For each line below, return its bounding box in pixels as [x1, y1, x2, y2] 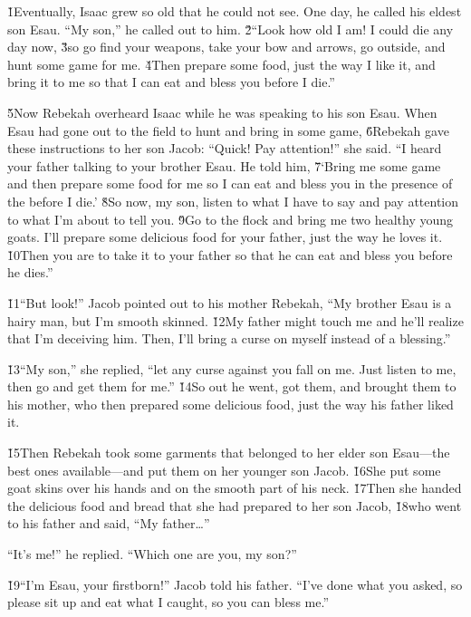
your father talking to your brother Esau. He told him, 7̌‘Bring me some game [7, 156, 441, 175]
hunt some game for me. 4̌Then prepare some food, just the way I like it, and [7, 54, 436, 73]
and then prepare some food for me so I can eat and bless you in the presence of [7, 174, 453, 193]
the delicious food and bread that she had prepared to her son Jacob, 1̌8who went [7, 496, 462, 515]
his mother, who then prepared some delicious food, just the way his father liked [7, 394, 454, 413]
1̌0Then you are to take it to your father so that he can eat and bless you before [7, 245, 453, 264]
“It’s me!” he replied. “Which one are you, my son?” [7, 545, 297, 564]
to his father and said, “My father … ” [7, 514, 210, 533]
